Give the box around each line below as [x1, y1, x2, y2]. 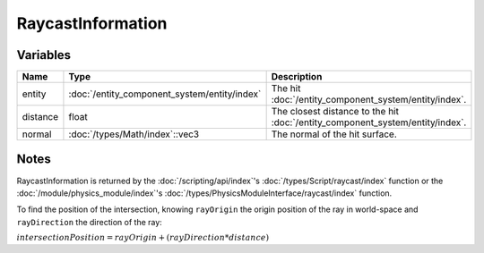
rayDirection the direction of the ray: [16, 216, 163, 227]
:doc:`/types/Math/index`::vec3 [68, 128, 200, 140]
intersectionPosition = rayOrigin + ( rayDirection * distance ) [16, 232, 270, 243]
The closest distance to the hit [271, 105, 399, 118]
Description [271, 71, 323, 83]
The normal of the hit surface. [271, 128, 398, 140]
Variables [16, 47, 72, 63]
